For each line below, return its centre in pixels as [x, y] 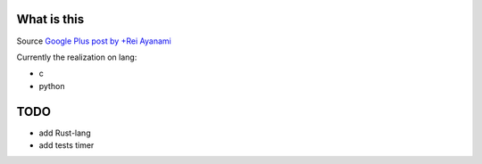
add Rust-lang [65, 133]
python [52, 86]
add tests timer [66, 145]
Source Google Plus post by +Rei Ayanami [94, 41]
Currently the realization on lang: [77, 57]
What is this [50, 19]
